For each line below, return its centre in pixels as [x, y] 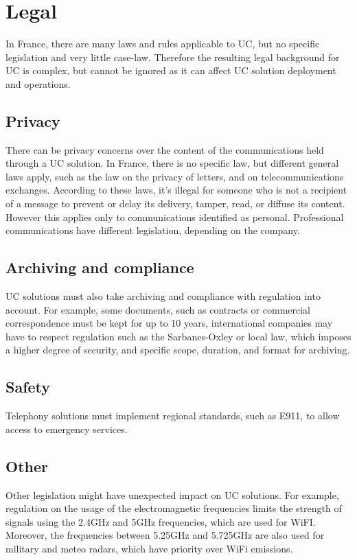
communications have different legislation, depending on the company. [153, 230]
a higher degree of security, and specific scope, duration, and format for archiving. [178, 350]
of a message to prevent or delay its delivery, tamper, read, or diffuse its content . [175, 203]
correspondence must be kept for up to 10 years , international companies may [169, 323]
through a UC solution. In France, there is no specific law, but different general [172, 163]
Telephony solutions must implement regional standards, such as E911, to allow [173, 416]
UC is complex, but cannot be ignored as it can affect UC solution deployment [171, 70]
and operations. [38, 83]
